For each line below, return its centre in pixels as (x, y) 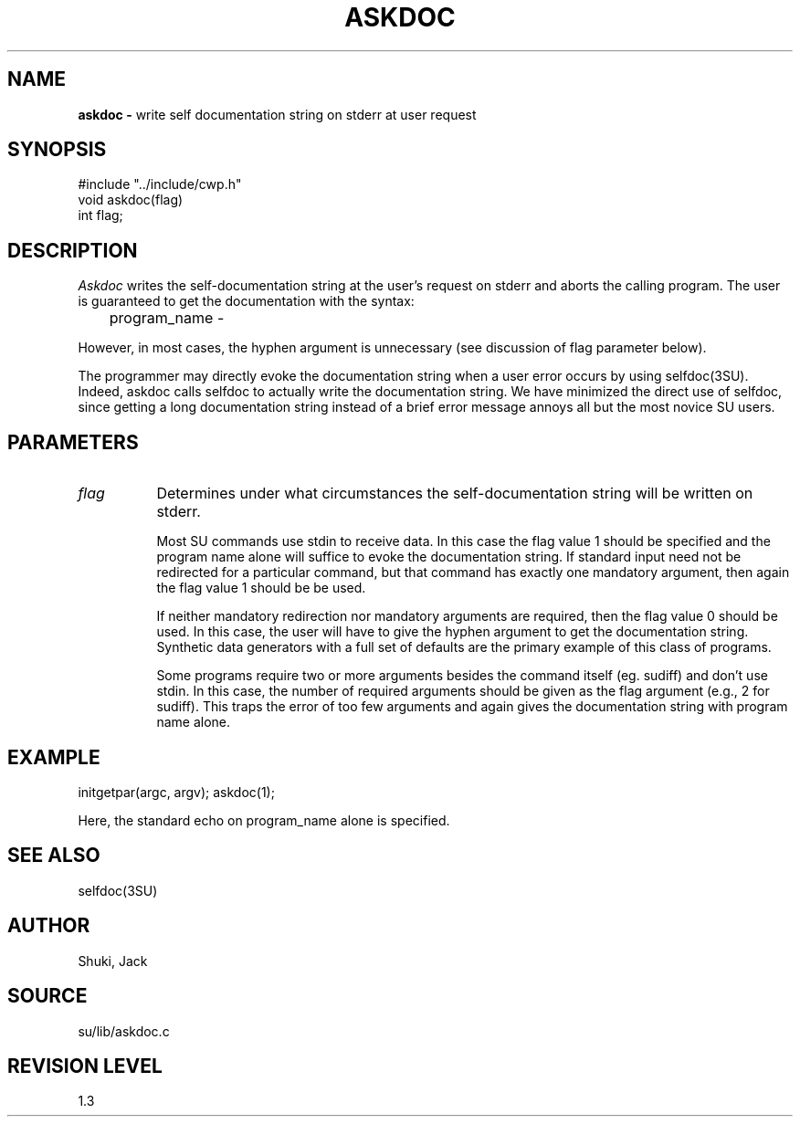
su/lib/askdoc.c (124, 1031)
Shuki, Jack (113, 961)
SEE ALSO (54, 856)
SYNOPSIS (57, 150)
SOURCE (47, 996)
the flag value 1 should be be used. (261, 588)
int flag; (100, 215)
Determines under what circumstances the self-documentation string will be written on (455, 494)
